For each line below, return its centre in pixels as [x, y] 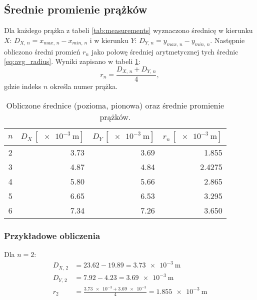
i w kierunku [109, 40]
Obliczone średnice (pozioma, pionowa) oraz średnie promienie [115, 105]
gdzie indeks [23, 86]
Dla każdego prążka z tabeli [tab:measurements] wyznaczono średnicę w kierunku [128, 30]
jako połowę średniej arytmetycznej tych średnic [165, 51]
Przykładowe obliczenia [52, 235]
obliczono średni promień [42, 51]
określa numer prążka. [84, 86]
